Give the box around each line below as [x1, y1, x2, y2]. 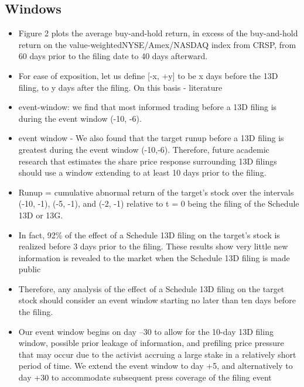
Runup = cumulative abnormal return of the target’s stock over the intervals [18, 186, 294, 198]
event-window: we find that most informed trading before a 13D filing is [18, 101, 277, 113]
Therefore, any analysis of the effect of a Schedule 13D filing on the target [18, 282, 285, 294]
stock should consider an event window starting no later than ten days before [18, 294, 296, 306]
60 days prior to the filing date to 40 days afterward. [18, 50, 208, 62]
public [18, 263, 41, 275]
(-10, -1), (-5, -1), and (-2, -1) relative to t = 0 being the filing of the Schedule [18, 197, 299, 210]
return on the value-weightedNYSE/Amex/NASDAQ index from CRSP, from [18, 38, 296, 50]
